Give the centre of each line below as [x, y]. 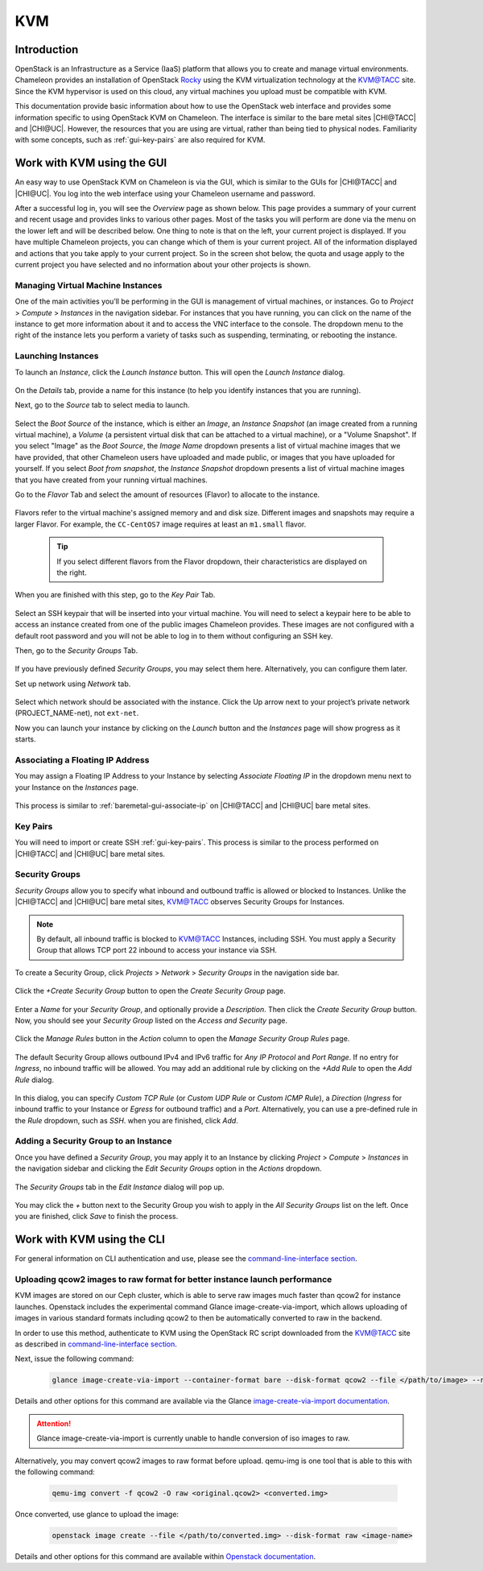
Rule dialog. [34, 1080]
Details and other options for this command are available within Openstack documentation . [165, 1556]
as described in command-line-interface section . [96, 1344]
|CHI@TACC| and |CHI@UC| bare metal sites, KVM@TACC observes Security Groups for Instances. [180, 902]
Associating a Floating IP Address [82, 760]
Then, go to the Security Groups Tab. [76, 650]
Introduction [47, 50]
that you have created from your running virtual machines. [111, 480]
